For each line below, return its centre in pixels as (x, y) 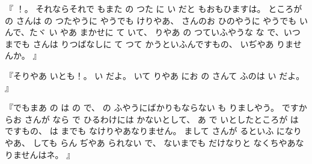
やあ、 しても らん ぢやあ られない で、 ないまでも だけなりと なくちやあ (150, 142)
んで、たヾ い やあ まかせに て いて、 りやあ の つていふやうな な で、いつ (153, 32)
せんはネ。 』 (48, 154)
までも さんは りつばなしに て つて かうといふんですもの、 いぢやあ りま (149, 43)
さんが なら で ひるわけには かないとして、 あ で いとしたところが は (161, 119)
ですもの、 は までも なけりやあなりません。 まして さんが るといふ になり (153, 131)
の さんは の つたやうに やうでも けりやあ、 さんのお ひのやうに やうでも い (156, 20)
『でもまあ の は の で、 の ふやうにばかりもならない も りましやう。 (142, 107)
